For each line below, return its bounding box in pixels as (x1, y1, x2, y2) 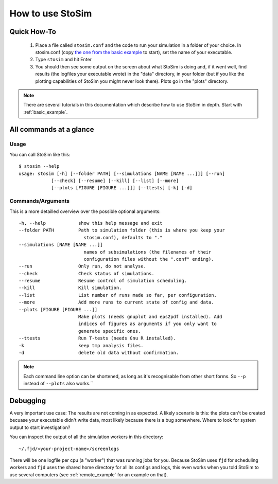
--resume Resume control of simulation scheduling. (19, 278, 187, 284)
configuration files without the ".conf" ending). (83, 256, 214, 262)
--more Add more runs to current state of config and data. (19, 299, 214, 306)
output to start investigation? (9, 424, 71, 431)
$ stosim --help (19, 164, 60, 169)
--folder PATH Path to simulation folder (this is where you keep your (19, 227, 225, 234)
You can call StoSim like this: (9, 151, 71, 157)
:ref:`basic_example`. (23, 109, 68, 115)
